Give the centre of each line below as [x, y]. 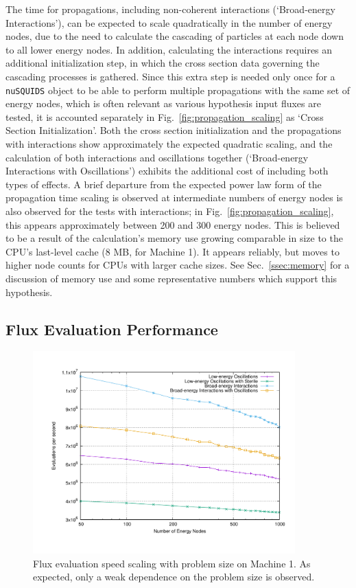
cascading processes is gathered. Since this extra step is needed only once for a [170, 76]
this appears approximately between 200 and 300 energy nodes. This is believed [173, 224]
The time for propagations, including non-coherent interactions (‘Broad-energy [170, 9]
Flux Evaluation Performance [112, 329]
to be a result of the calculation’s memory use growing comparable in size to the [174, 238]
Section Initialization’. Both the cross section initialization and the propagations [174, 130]
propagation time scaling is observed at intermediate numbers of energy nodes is [174, 197]
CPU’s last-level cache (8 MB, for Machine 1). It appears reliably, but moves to [173, 251]
